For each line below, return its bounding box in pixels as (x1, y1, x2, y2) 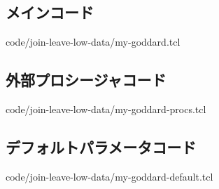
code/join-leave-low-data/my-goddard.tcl (6, 34, 181, 49)
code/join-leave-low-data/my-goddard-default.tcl (6, 169, 213, 183)
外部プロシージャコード (6, 69, 167, 91)
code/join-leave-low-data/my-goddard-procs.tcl (6, 102, 206, 116)
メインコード (6, 1, 94, 23)
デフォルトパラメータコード (6, 136, 197, 157)
